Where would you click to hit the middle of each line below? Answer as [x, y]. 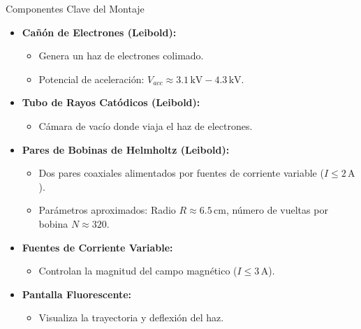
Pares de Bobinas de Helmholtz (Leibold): [126, 149]
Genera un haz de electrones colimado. [121, 56]
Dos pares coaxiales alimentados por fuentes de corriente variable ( [181, 173]
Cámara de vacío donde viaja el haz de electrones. [146, 125]
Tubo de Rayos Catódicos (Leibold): [111, 102]
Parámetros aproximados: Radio [107, 210]
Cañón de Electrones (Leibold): [99, 32]
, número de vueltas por [277, 210]
